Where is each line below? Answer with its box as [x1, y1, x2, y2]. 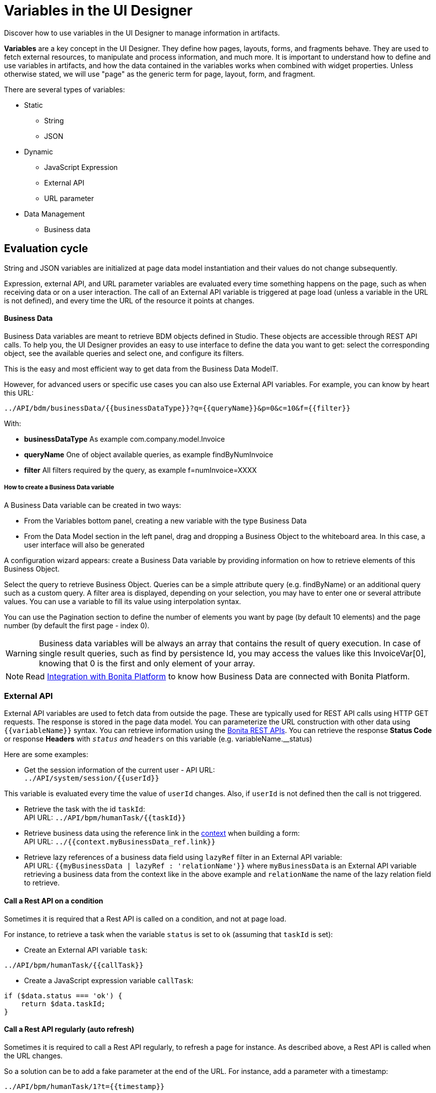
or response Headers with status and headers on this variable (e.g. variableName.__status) [4, 735, 312, 744]
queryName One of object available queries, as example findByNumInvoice [24, 450, 273, 459]
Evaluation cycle [4, 242, 88, 255]
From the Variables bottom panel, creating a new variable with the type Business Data [24, 516, 307, 525]
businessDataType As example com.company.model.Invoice [24, 434, 225, 443]
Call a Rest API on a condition [4, 896, 103, 905]
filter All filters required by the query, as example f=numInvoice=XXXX [24, 465, 257, 474]
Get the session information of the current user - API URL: [24, 766, 215, 775]
